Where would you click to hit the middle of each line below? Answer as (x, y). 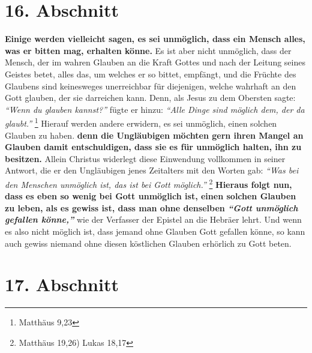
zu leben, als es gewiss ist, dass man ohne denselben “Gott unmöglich (151, 207)
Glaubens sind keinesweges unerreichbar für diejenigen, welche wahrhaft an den (151, 86)
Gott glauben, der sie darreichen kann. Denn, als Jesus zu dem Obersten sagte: (150, 98)
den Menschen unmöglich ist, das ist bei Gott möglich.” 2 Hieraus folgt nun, (148, 183)
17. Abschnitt (62, 284)
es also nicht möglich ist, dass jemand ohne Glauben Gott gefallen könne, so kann (155, 231)
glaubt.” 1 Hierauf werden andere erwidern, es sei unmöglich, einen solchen (141, 122)
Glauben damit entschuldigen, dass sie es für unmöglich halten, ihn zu (153, 147)
